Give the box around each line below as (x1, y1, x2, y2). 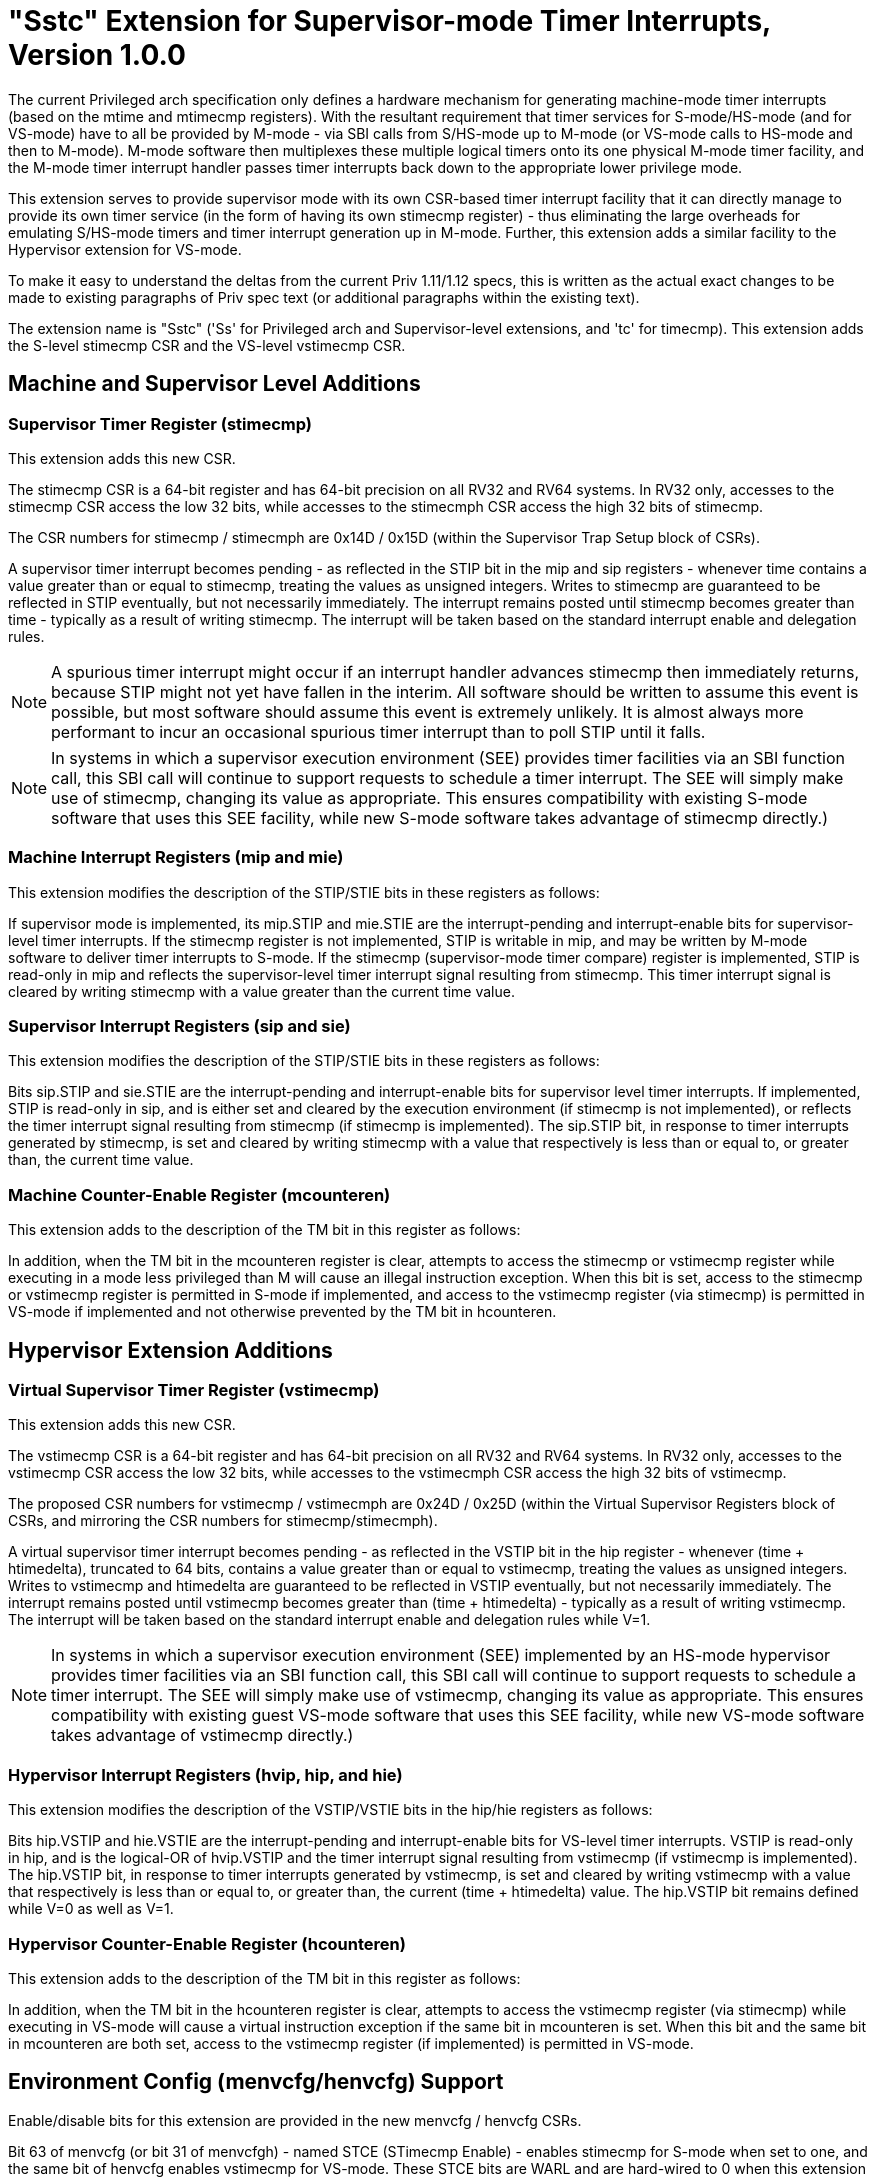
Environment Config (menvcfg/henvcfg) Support (8, 2069, 504, 2095)
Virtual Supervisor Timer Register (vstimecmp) (8, 1380, 380, 1401)
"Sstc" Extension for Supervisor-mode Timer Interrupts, (8, 4, 771, 38)
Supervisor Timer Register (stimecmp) (8, 413, 312, 434)
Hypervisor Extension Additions (8, 1337, 333, 1363)
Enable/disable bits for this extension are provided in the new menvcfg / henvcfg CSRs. (8, 2111, 582, 2129)
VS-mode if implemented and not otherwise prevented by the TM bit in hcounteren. (8, 1303, 557, 1321)
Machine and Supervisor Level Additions (8, 371, 421, 397)
